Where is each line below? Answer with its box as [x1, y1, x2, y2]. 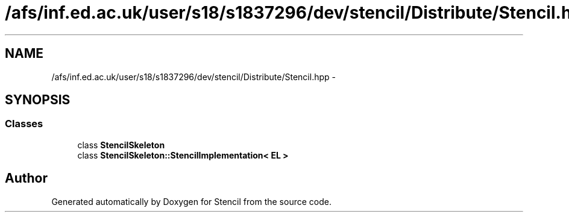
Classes [5, 118, 43, 130]
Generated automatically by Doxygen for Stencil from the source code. [51, 196, 332, 207]
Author [5, 171, 48, 186]
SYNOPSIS [5, 92, 71, 108]
